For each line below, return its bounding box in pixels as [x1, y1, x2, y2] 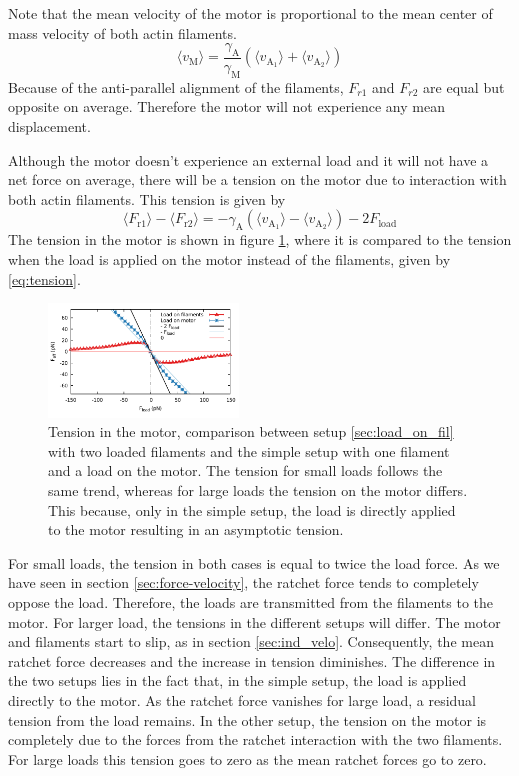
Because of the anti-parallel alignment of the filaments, [8, 76, 344, 97]
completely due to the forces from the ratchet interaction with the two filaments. [8, 729, 503, 750]
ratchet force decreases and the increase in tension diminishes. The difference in [8, 650, 496, 671]
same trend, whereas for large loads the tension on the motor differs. [48, 480, 468, 500]
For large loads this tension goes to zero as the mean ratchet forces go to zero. [8, 748, 487, 769]
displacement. [8, 116, 91, 136]
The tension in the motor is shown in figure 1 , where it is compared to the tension [8, 229, 512, 250]
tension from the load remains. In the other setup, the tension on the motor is [8, 709, 487, 730]
